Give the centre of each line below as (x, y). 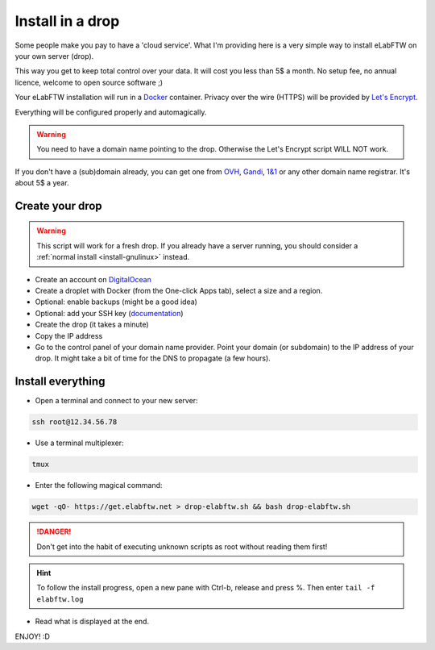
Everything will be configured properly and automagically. (111, 112)
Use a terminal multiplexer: (79, 443)
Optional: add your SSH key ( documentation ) (110, 313)
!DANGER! (54, 531)
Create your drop (58, 206)
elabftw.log (60, 599)
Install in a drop (67, 21)
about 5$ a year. (42, 183)
